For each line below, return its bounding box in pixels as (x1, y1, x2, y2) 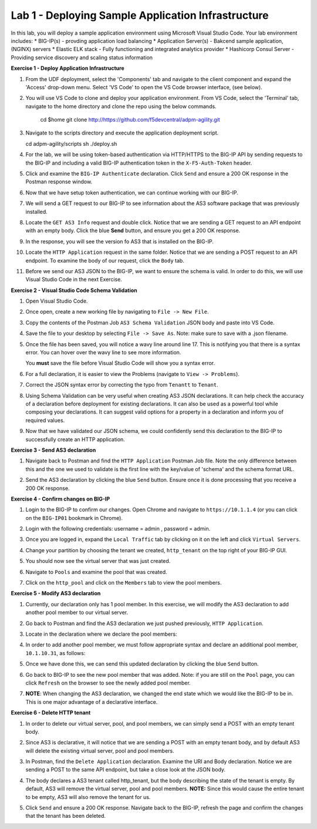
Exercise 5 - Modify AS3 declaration (11, 590, 101, 597)
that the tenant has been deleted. (25, 813, 106, 820)
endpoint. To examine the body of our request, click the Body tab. (25, 257, 184, 264)
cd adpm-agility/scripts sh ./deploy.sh (25, 140, 117, 147)
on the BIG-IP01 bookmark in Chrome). (25, 514, 123, 521)
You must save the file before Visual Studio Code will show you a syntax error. (25, 360, 215, 367)
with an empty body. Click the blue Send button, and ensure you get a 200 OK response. (25, 227, 241, 234)
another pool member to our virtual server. (25, 609, 129, 616)
